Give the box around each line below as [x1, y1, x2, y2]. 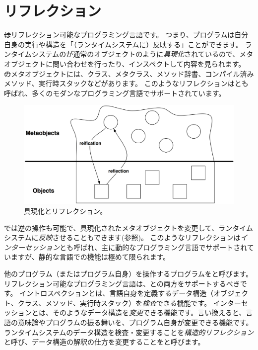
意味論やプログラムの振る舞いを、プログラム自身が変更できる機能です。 [17, 317, 253, 327]
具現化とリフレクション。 [24, 206, 107, 216]
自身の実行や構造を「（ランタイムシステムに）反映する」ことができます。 [4, 39, 243, 49]
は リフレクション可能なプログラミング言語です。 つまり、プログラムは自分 [4, 29, 249, 40]
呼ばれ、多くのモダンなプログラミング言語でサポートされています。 [4, 87, 226, 98]
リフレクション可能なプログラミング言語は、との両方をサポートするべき [4, 278, 240, 288]
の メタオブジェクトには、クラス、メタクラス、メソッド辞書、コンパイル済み [4, 68, 254, 79]
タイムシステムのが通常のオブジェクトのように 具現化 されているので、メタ [10, 49, 254, 59]
